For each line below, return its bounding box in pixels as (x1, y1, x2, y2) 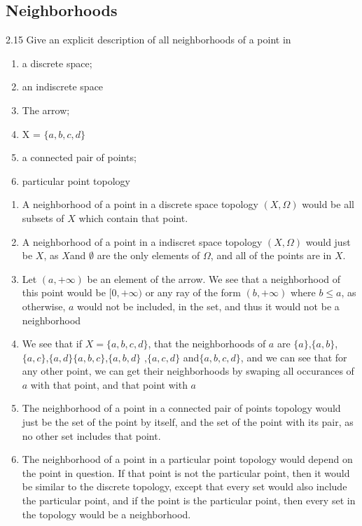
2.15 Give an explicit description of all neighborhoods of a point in (6, 32, 291, 47)
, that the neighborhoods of (148, 336, 266, 351)
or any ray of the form (145, 285, 241, 300)
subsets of (22, 210, 64, 225)
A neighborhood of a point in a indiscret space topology (22, 234, 263, 249)
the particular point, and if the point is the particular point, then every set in (22, 493, 356, 508)
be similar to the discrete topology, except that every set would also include (22, 479, 347, 494)
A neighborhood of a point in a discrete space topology (22, 197, 258, 212)
